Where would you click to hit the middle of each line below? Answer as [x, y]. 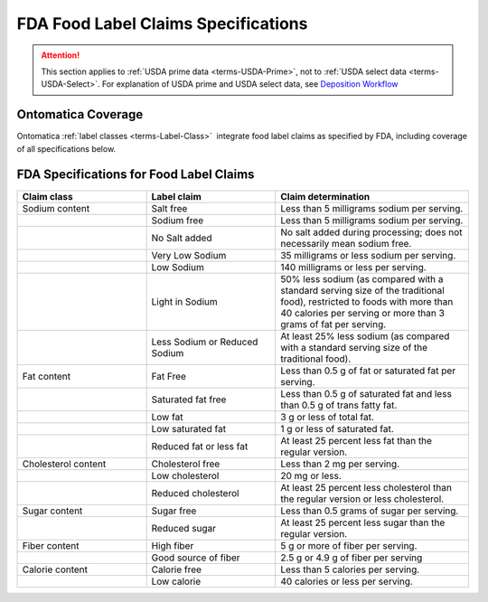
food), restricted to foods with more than [367, 301]
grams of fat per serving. [333, 324]
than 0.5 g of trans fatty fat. [339, 405]
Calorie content [55, 569]
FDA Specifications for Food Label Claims [136, 175]
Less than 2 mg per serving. [340, 464]
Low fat [168, 417]
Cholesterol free [186, 464]
